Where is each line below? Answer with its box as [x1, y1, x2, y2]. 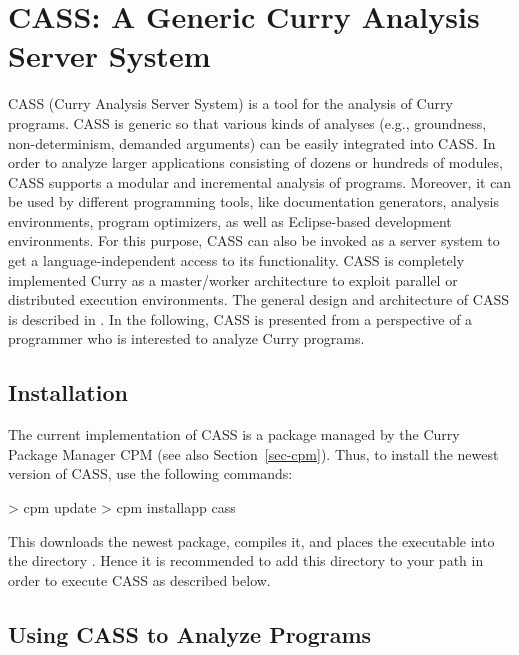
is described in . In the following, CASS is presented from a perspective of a [8, 308, 473, 329]
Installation [8, 377, 128, 408]
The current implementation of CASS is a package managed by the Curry [8, 424, 460, 445]
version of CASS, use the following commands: [8, 463, 293, 484]
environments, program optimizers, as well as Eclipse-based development [8, 210, 452, 231]
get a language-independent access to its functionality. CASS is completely [8, 250, 465, 271]
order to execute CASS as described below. [8, 569, 271, 590]
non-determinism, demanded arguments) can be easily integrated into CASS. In [8, 132, 496, 153]
